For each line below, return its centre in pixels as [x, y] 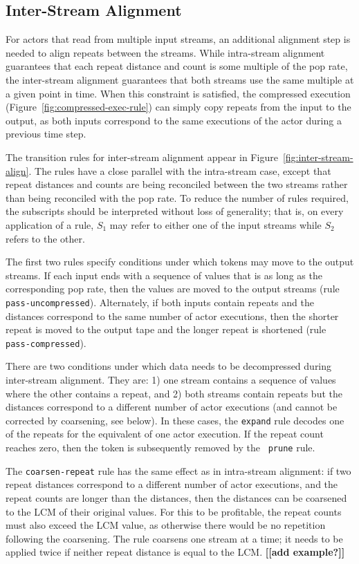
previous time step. [46, 134]
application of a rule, [50, 224]
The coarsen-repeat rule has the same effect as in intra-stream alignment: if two [178, 470]
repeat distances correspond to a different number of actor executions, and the [172, 484]
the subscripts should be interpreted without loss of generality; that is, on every [175, 211]
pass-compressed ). [46, 342]
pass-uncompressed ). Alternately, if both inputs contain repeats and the [160, 302]
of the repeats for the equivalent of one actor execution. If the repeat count [165, 434]
